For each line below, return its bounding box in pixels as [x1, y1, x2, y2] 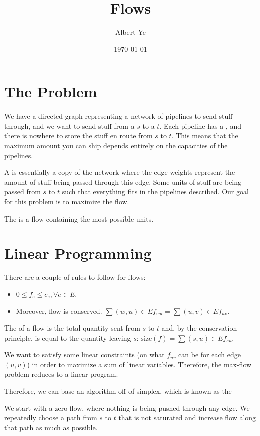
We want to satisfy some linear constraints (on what [4, 349, 165, 360]
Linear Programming [4, 243, 152, 263]
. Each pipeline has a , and [159, 120, 241, 131]
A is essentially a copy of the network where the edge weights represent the [4, 167, 235, 177]
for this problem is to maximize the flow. [4, 196, 129, 206]
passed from [4, 186, 41, 197]
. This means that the [171, 130, 238, 141]
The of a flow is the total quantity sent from [4, 322, 140, 333]
